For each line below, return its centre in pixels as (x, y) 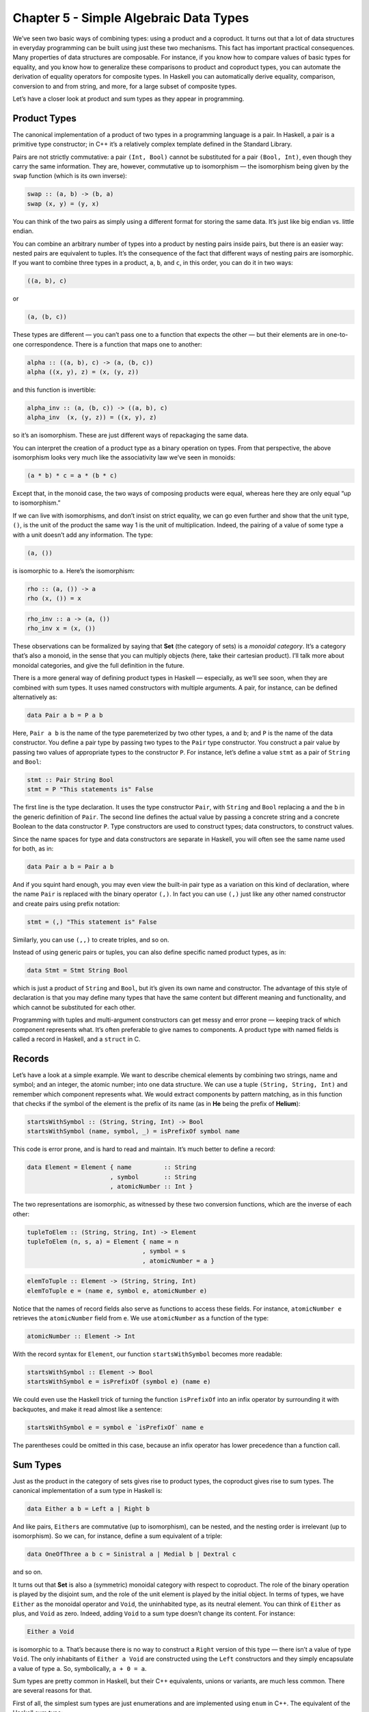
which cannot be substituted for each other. (74, 1007)
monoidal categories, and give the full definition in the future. (98, 665)
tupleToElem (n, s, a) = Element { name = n (103, 1242)
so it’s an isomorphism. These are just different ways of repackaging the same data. (131, 436)
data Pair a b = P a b (65, 715)
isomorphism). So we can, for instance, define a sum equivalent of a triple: (118, 1536)
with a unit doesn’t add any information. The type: (83, 535)
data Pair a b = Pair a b (70, 867)
